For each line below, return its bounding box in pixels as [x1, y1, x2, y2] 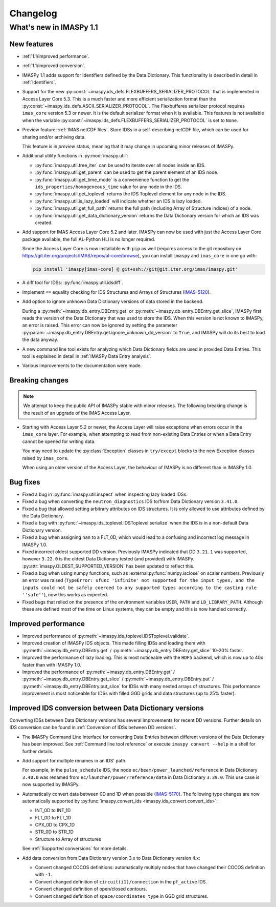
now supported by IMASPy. [22, 781, 80, 788]
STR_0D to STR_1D [35, 829, 74, 835]
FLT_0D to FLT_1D [35, 814, 72, 820]
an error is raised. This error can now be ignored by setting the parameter [22, 322, 178, 328]
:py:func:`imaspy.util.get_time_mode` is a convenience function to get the [35, 176, 189, 183]
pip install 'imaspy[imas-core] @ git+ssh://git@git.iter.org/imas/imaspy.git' [33, 267, 238, 272]
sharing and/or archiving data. [22, 134, 86, 140]
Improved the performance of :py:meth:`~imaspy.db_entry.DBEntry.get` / [22, 669, 175, 675]
